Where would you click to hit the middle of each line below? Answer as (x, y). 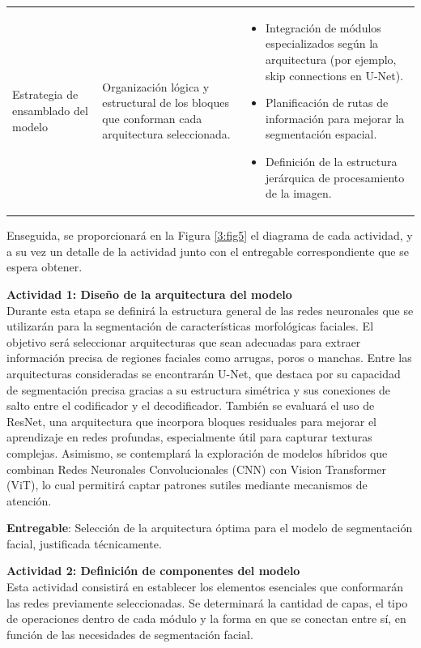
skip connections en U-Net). (334, 75)
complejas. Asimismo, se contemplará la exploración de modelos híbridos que (197, 452)
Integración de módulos (323, 27)
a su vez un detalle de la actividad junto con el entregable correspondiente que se (208, 251)
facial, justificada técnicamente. (84, 543)
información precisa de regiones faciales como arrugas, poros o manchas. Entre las (209, 358)
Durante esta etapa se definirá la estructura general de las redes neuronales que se (210, 310)
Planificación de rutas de (327, 102)
